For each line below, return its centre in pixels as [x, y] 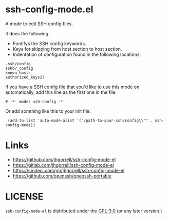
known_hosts [18, 73]
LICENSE [24, 197]
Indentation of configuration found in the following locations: [77, 54]
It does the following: [27, 33]
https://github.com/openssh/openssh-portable [62, 176]
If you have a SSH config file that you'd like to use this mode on [72, 87]
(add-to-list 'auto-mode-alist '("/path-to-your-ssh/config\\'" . [80, 121]
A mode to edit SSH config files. [39, 24]
